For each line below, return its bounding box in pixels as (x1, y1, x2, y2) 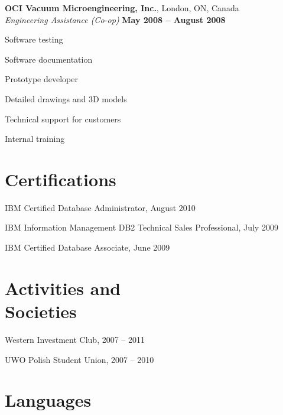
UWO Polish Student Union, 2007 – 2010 (5, 353, 154, 365)
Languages (5, 388, 92, 412)
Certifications (5, 167, 116, 191)
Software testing (5, 33, 63, 46)
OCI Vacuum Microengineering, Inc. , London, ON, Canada (5, 2, 239, 14)
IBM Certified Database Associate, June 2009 (5, 241, 170, 254)
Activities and (5, 275, 121, 300)
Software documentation (5, 53, 93, 65)
